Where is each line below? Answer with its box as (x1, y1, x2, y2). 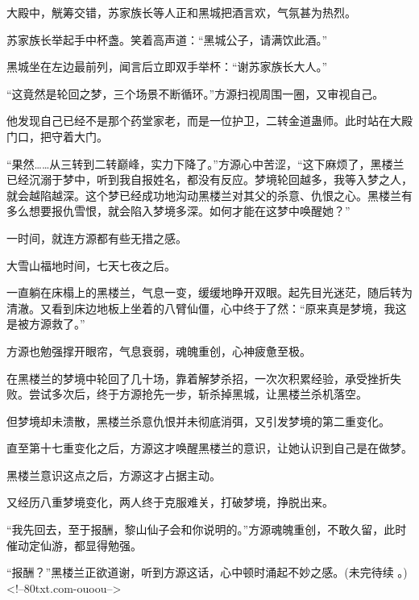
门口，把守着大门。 (6, 127, 108, 144)
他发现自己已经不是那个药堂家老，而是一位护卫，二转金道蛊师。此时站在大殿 (6, 112, 413, 129)
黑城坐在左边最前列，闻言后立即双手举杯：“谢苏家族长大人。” (6, 58, 328, 75)
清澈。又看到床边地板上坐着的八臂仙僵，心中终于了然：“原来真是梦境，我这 (6, 299, 407, 316)
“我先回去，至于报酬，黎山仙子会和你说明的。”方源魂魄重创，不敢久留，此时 (6, 521, 407, 538)
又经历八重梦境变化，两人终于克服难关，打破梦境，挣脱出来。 (6, 494, 334, 510)
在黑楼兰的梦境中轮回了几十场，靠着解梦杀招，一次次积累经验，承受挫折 (6, 369, 390, 386)
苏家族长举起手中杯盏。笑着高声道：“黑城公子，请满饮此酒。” (6, 31, 328, 48)
